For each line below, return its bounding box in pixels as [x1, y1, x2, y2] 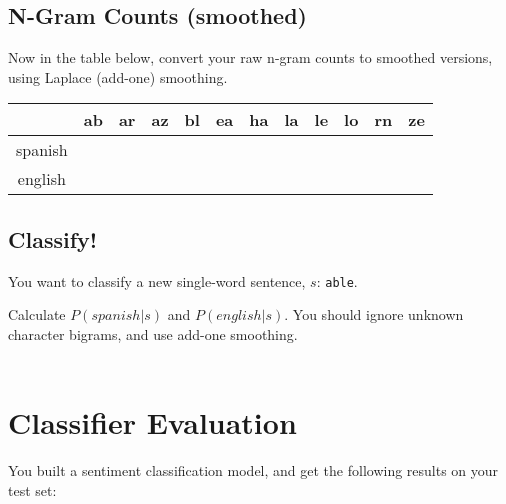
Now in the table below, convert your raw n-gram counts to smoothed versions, [8, 47, 493, 68]
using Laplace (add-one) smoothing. [8, 66, 228, 87]
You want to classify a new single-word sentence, [8, 270, 306, 291]
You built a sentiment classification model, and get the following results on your [8, 460, 499, 481]
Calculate [8, 304, 66, 325]
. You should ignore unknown [284, 304, 464, 325]
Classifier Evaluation [8, 402, 297, 443]
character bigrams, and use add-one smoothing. [8, 323, 298, 344]
